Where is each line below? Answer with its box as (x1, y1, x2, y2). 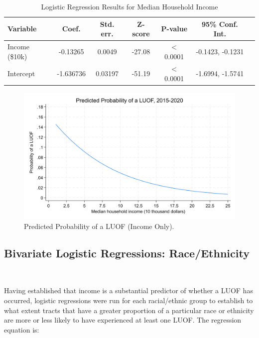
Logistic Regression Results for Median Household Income (41, 1, 218, 11)
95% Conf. (201, 18, 238, 29)
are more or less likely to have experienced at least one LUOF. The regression (4, 315, 242, 325)
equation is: (4, 324, 39, 335)
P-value (161, 23, 188, 34)
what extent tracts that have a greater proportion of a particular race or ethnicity (4, 305, 254, 315)
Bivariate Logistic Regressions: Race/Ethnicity (4, 245, 250, 260)
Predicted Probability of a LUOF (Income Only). (24, 221, 174, 231)
